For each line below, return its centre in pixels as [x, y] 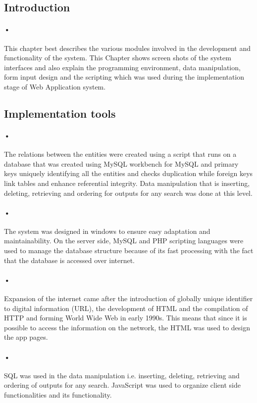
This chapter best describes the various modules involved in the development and [127, 48]
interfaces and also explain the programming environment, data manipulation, [122, 67]
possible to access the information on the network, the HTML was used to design [127, 327]
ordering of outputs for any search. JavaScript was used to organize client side [122, 385]
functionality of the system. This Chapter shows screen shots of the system [118, 58]
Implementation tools [60, 113]
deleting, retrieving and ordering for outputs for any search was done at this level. [128, 193]
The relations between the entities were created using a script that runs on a [120, 154]
